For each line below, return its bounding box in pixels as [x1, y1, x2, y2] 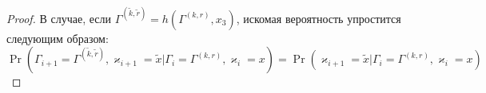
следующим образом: [6, 29, 109, 46]
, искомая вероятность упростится [236, 10, 401, 26]
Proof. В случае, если [6, 10, 112, 26]
